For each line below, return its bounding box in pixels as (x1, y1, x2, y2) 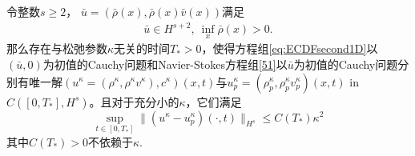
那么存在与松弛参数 (6, 40, 107, 57)
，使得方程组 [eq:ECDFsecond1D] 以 (201, 40, 378, 57)
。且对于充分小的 (89, 93, 179, 110)
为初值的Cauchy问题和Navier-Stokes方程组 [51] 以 (42, 55, 288, 72)
